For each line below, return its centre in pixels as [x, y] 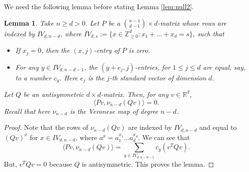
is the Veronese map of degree [114, 111]
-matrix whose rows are [192, 23]
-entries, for [152, 67]
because [61, 164]
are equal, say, [224, 67]
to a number [33, 77]
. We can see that [164, 137]
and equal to [218, 127]
